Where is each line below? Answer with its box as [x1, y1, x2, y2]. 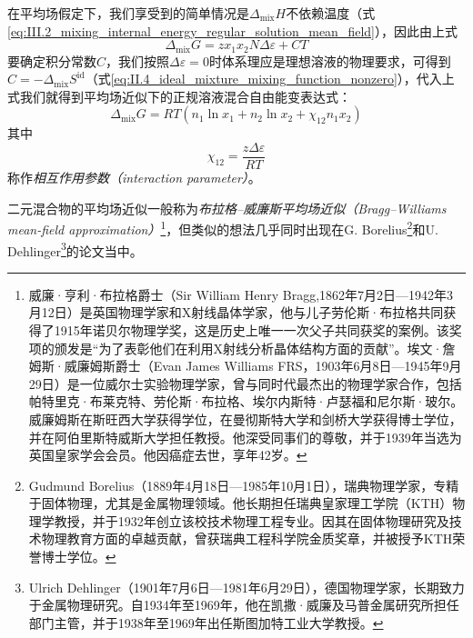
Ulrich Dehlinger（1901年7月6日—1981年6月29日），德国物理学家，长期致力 [28, 577, 465, 596]
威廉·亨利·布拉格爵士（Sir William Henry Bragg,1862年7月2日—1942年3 [28, 284, 454, 304]
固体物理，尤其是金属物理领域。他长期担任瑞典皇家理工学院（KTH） [41, 493, 453, 513]
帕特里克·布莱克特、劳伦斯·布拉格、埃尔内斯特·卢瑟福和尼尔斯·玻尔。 [28, 392, 464, 411]
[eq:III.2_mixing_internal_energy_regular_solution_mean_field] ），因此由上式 [7, 21, 458, 40]
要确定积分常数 [7, 51, 96, 70]
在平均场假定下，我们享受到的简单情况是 [7, 4, 249, 22]
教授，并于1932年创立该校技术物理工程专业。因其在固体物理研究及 [54, 511, 449, 530]
